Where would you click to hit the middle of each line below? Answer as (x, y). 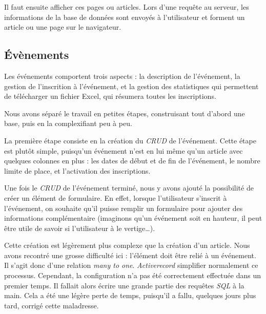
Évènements (37, 55)
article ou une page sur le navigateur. (63, 27)
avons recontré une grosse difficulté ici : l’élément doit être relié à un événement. (130, 255)
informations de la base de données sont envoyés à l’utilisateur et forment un (125, 17)
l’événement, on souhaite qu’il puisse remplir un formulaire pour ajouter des (124, 208)
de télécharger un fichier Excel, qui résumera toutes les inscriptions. (110, 96)
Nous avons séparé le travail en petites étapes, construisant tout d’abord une (125, 113)
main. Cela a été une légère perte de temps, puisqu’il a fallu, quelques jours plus (130, 295)
